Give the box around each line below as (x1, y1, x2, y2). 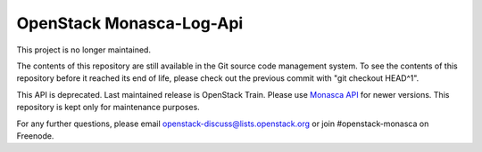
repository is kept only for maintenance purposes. (16, 102, 200, 113)
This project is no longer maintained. (16, 44, 152, 55)
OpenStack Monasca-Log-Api (16, 13, 244, 33)
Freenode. (16, 130, 54, 141)
